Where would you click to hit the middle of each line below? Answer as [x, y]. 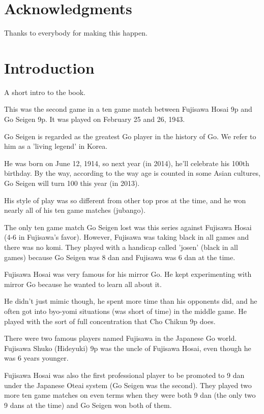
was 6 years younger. [36, 358]
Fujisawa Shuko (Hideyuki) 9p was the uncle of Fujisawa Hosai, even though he [128, 348]
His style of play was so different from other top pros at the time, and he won [125, 200]
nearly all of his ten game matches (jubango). [75, 210]
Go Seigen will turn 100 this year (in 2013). [72, 183]
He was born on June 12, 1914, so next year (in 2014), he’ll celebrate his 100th [127, 163]
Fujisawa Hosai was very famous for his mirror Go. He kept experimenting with [128, 274]
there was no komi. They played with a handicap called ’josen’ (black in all [121, 247]
